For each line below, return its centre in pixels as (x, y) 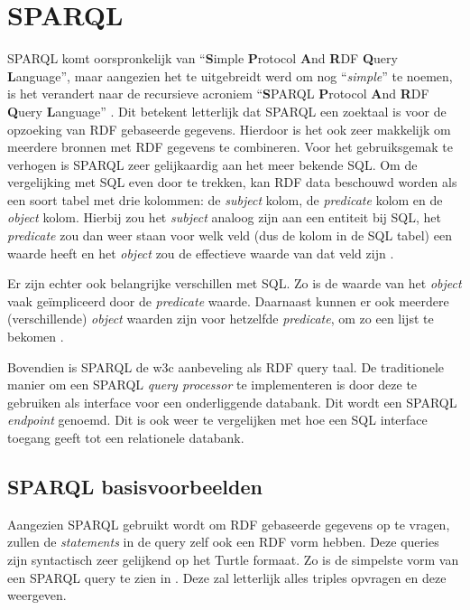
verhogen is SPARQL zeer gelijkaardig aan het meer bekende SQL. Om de (212, 164)
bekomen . (36, 337)
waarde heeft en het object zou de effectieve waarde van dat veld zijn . (201, 253)
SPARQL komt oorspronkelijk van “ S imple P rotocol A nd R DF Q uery (203, 58)
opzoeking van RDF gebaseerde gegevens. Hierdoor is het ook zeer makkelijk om (229, 129)
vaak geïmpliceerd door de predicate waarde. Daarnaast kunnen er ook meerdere (228, 300)
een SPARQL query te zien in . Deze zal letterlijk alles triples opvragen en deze (227, 577)
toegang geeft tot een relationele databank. (126, 437)
